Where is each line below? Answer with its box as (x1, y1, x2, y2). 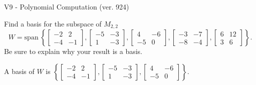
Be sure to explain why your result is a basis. (4, 46, 143, 56)
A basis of (4, 65, 35, 76)
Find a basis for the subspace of (4, 18, 102, 28)
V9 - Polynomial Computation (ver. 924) (4, 1, 129, 11)
